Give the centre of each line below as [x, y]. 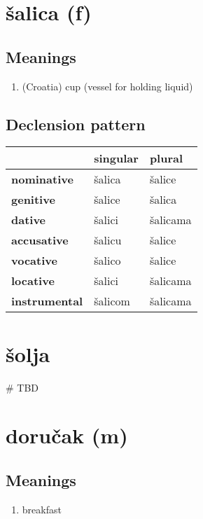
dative [29, 220]
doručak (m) [67, 435]
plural [166, 158]
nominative [42, 179]
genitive [33, 200]
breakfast [42, 509]
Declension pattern [76, 124]
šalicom [112, 301]
